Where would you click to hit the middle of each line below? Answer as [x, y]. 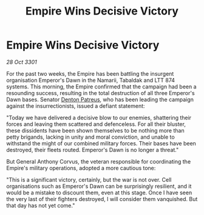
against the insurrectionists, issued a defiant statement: [76, 106]
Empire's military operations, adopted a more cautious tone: [81, 168]
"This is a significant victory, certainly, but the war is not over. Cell [89, 179]
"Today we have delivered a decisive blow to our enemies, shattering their [99, 117]
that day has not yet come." [41, 205]
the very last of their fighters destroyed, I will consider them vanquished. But [102, 199]
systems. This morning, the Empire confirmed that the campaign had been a [101, 87]
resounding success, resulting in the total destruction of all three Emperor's [101, 93]
